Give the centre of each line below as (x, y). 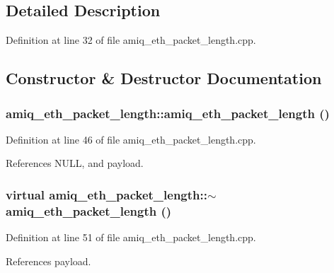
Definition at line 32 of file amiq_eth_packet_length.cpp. (131, 40)
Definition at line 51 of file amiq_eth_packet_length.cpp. (131, 237)
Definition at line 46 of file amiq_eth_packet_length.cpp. (131, 139)
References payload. (48, 261)
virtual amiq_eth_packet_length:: (106, 194)
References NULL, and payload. (75, 163)
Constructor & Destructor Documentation (164, 78)
